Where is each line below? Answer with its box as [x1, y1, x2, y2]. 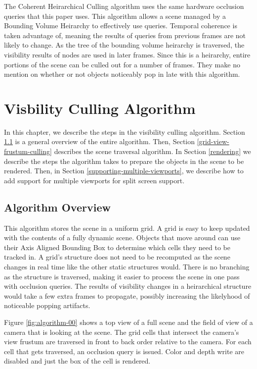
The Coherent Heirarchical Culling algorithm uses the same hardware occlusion [4, 1, 244, 11]
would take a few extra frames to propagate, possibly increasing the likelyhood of [4, 290, 250, 301]
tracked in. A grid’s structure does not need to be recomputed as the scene [4, 252, 230, 262]
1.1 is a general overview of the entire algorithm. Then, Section [4, 136, 195, 147]
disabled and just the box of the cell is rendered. [4, 356, 151, 366]
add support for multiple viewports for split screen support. [4, 175, 185, 185]
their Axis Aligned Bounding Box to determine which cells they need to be [4, 242, 230, 252]
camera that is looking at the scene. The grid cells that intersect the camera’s [4, 326, 239, 337]
